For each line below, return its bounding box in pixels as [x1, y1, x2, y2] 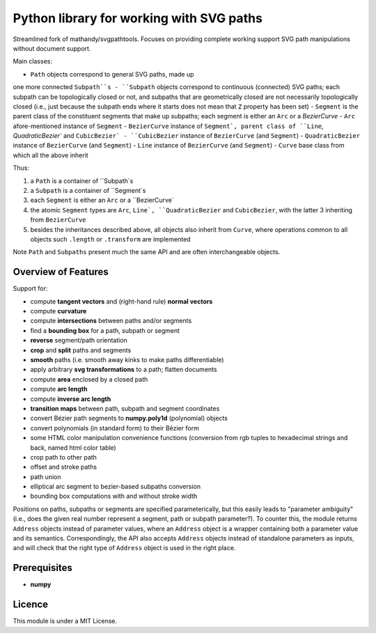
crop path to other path [30, 453, 97, 461]
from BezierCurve [30, 216, 86, 224]
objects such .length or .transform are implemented [30, 235, 191, 243]
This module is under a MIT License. [13, 617, 118, 625]
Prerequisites [13, 562, 72, 574]
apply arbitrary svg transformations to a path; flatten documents [30, 366, 217, 374]
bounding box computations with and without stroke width [30, 492, 198, 501]
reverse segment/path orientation [30, 336, 128, 345]
